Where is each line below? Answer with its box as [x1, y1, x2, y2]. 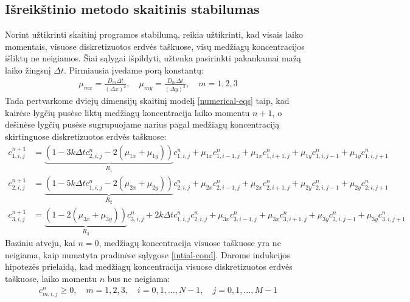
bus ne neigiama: [107, 272, 170, 284]
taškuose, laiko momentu [5, 272, 97, 284]
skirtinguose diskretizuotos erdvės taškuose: [5, 129, 167, 142]
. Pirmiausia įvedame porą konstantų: [63, 63, 204, 76]
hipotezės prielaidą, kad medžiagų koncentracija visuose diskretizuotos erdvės [5, 260, 293, 273]
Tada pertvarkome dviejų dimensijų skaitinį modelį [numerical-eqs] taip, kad [5, 94, 290, 107]
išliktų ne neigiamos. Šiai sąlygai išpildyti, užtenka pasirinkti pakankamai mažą [5, 52, 301, 64]
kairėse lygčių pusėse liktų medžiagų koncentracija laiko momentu [5, 106, 250, 118]
